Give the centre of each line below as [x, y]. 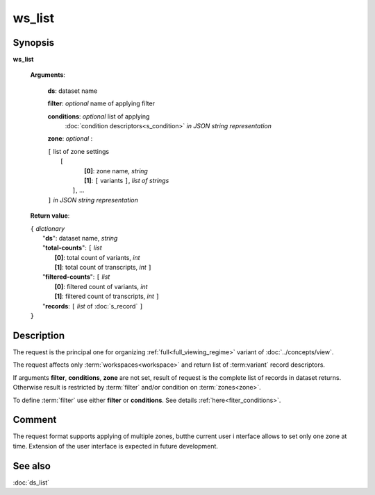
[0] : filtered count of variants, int [101, 286]
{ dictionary [48, 228]
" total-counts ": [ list [72, 248]
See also [32, 466]
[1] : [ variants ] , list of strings [127, 180]
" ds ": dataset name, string [80, 238]
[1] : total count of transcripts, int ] [103, 268]
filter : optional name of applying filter [101, 103]
